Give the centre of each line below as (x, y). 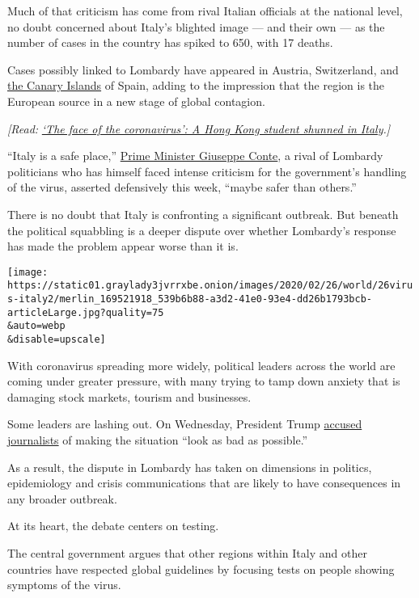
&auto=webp (36, 326)
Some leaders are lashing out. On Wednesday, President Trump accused (185, 424)
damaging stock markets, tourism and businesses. (129, 396)
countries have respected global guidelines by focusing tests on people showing (201, 569)
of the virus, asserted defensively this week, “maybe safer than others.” (182, 187)
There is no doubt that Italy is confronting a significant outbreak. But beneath (203, 214)
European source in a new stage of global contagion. (136, 101)
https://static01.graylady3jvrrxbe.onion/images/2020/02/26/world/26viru (210, 286)
